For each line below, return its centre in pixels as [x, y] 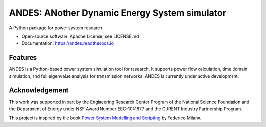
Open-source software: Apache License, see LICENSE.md [80, 36]
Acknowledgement [39, 90]
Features [23, 57]
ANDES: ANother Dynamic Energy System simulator [118, 13]
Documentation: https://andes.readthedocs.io [68, 43]
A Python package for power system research [56, 28]
